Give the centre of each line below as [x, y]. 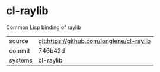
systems [21, 60]
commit [20, 50]
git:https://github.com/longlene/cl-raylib [95, 41]
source [19, 41]
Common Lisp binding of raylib [44, 27]
